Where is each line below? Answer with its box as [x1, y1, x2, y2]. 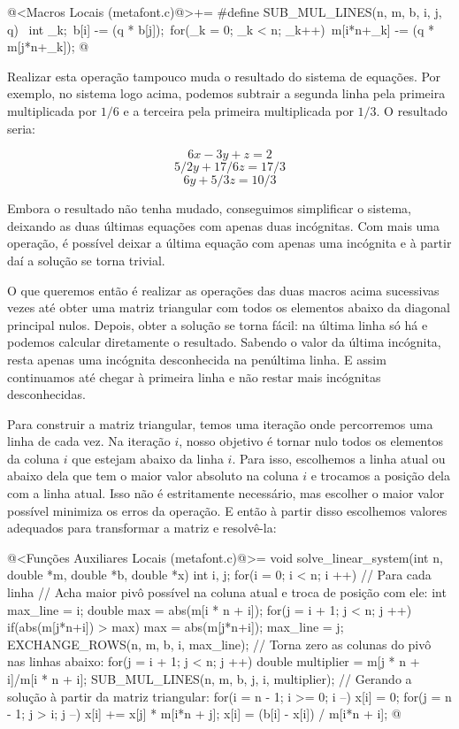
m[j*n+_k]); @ [7, 37, 89, 56]
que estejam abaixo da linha [72, 449, 224, 467]
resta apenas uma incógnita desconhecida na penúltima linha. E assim [7, 349, 386, 368]
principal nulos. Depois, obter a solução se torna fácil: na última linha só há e [7, 315, 428, 334]
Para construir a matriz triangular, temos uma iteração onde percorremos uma [7, 414, 433, 433]
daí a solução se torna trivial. [7, 250, 165, 269]
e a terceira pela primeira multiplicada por [123, 101, 354, 119]
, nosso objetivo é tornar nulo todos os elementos [179, 432, 443, 450]
